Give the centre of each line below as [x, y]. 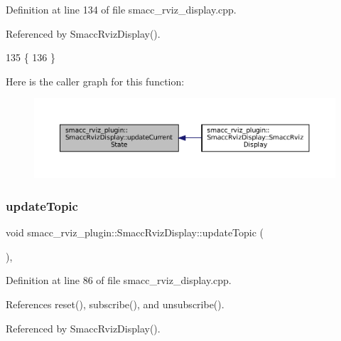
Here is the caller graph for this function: [95, 81]
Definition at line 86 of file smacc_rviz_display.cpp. [119, 280]
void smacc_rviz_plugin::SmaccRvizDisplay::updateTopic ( [135, 232]
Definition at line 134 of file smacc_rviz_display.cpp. [121, 9]
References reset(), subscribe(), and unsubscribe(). [115, 304]
